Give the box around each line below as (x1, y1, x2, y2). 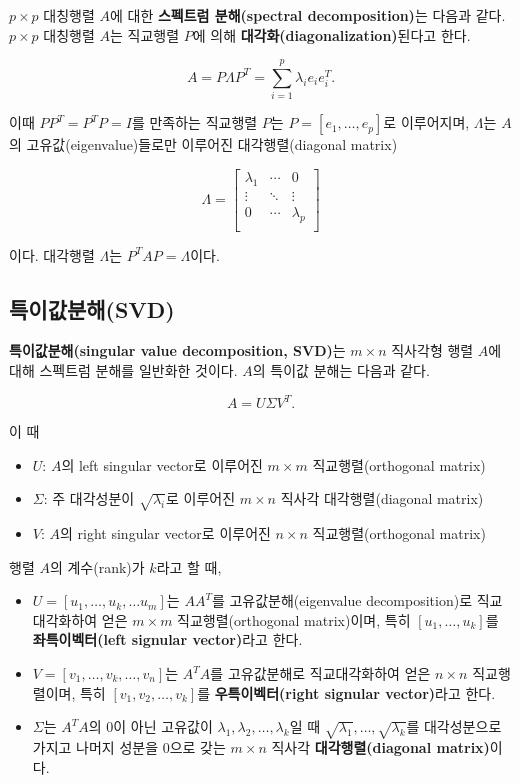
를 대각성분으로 (406, 716, 502, 737)
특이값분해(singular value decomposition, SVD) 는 (9, 340, 346, 361)
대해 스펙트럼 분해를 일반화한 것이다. (9, 360, 238, 381)
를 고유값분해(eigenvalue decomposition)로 (211, 590, 473, 611)
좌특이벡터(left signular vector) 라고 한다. (32, 629, 303, 650)
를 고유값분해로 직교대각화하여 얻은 (210, 663, 431, 684)
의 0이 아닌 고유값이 (88, 716, 213, 737)
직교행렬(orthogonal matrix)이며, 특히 (177, 609, 411, 630)
